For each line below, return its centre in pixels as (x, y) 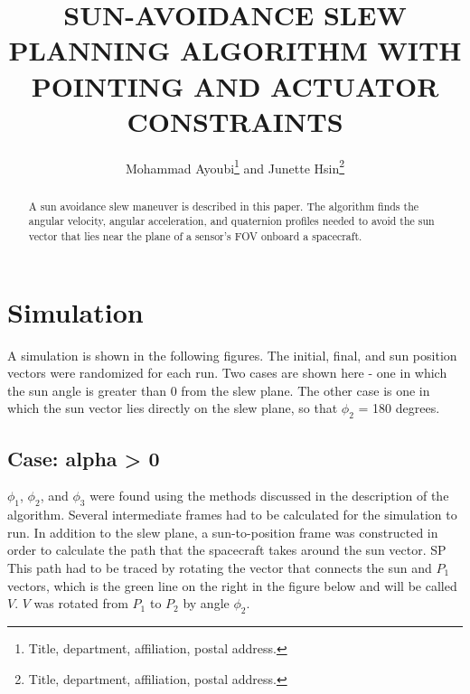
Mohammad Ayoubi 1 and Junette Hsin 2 (235, 166)
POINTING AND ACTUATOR (235, 85)
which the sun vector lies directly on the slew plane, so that (173, 408)
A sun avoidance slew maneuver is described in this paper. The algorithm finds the (224, 206)
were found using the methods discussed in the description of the (269, 496)
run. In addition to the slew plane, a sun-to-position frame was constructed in (223, 532)
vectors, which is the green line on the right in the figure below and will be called (232, 585)
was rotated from (81, 603)
